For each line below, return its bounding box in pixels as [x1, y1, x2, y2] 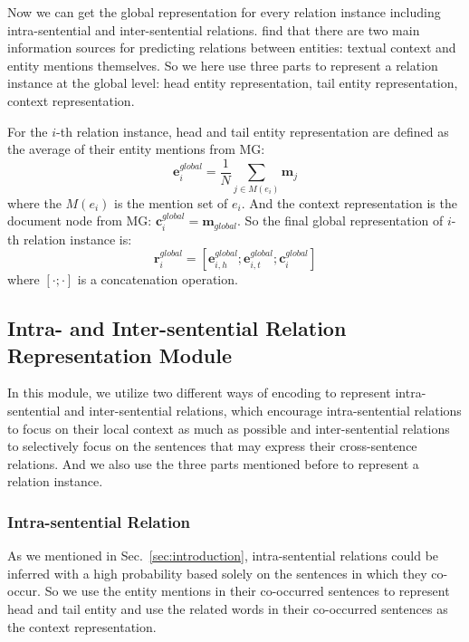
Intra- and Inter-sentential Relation [7, 314, 347, 342]
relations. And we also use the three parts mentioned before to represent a [7, 454, 419, 473]
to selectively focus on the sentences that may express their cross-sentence [7, 436, 417, 455]
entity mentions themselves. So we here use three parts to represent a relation [7, 55, 438, 74]
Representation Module [7, 340, 233, 369]
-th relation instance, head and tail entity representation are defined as [56, 121, 449, 140]
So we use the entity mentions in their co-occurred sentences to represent [44, 581, 450, 600]
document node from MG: [7, 211, 152, 230]
